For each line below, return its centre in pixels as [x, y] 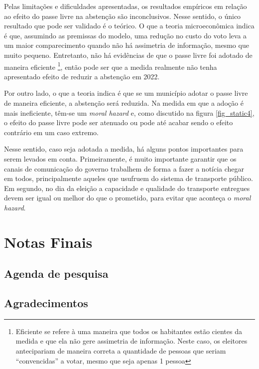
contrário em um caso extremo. [51, 132]
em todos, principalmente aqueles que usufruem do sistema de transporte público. [129, 178]
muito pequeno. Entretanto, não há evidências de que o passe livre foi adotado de [128, 55]
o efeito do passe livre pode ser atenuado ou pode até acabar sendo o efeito [119, 122]
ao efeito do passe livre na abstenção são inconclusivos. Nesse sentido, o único [123, 16]
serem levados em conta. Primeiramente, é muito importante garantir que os [120, 158]
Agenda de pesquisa [56, 274]
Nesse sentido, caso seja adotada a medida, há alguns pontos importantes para [124, 149]
